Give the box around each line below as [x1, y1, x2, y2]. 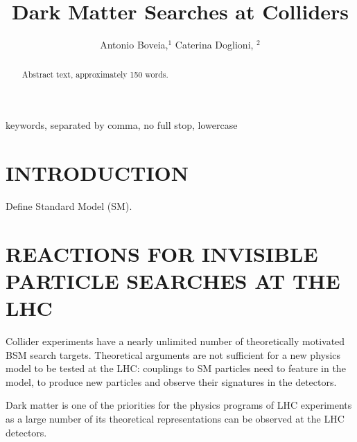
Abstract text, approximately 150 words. [21, 68, 168, 80]
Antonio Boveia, [100, 37, 168, 52]
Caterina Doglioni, [175, 37, 254, 52]
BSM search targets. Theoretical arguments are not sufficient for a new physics [6, 347, 341, 362]
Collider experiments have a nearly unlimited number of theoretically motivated [6, 333, 345, 348]
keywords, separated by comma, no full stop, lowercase [6, 118, 238, 132]
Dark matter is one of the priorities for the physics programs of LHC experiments [6, 398, 352, 412]
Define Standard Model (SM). [6, 198, 132, 213]
